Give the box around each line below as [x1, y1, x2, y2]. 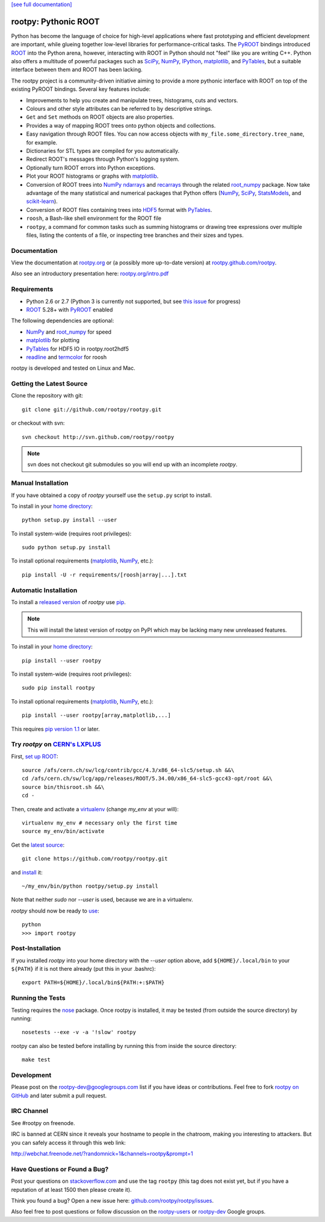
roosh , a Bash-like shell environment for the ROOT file [26, 214, 162, 222]
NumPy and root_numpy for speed [26, 328, 111, 335]
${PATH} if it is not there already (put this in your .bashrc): [11, 965, 156, 973]
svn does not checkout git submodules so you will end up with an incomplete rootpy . [27, 461, 238, 468]
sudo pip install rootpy [22, 684, 95, 691]
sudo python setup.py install [22, 544, 111, 551]
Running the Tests [11, 994, 66, 1002]
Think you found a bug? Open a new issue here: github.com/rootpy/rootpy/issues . [11, 1197, 214, 1204]
